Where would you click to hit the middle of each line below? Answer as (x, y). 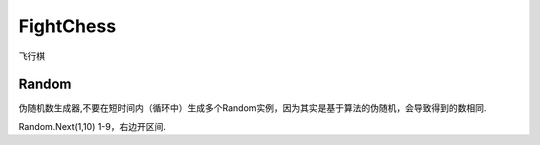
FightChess (67, 26)
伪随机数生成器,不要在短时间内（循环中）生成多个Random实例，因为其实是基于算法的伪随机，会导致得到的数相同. (252, 108)
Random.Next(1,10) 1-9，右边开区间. (92, 126)
